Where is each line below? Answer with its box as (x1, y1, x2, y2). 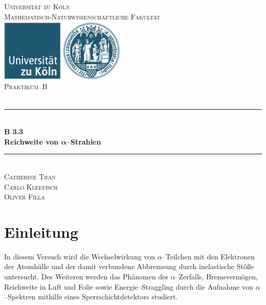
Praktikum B (4, 81, 48, 92)
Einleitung (4, 221, 79, 242)
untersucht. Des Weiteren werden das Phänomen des (4, 271, 168, 282)
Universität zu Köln (4, 1, 70, 11)
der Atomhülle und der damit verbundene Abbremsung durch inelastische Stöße (4, 261, 254, 272)
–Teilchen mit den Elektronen (162, 251, 255, 261)
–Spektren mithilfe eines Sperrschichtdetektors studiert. (4, 291, 178, 302)
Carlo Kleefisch (4, 181, 58, 192)
